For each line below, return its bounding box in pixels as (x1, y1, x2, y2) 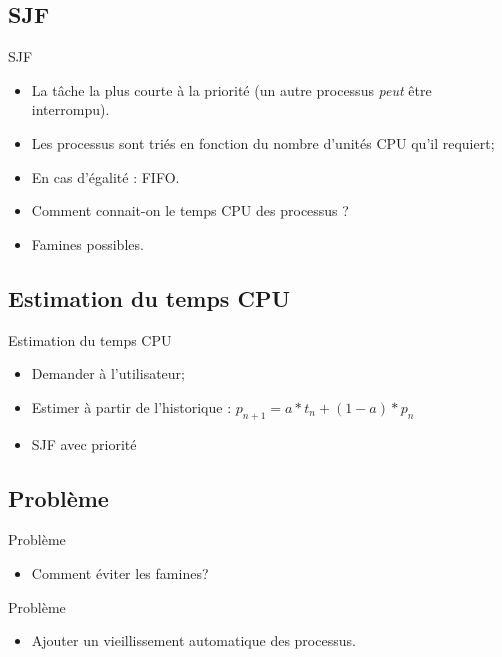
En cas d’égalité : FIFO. (31, 166, 180, 187)
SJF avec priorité (31, 433, 137, 454)
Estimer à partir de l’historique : (31, 396, 232, 417)
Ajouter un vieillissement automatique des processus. (31, 630, 356, 651)
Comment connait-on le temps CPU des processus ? (31, 200, 349, 221)
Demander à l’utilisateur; (31, 363, 185, 384)
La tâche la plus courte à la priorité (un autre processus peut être (31, 79, 432, 100)
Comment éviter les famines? (31, 562, 209, 583)
